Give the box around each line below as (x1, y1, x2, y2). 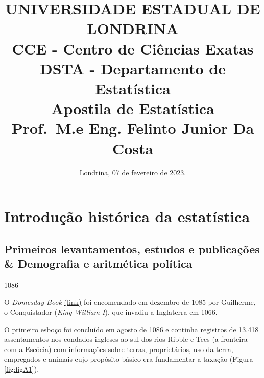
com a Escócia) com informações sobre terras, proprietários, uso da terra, (4, 343, 233, 354)
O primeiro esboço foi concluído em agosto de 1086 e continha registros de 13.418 (4, 323, 259, 334)
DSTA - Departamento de (40, 58, 226, 78)
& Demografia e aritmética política (4, 256, 193, 271)
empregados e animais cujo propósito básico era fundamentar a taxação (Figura (4, 354, 253, 364)
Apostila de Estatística (51, 98, 214, 119)
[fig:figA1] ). (4, 363, 39, 374)
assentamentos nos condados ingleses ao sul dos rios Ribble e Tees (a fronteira (4, 334, 248, 344)
